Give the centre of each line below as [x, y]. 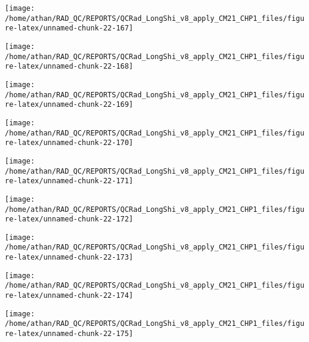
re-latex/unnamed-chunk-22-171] [69, 181]
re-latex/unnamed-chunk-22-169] [69, 105]
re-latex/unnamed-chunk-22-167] [69, 28]
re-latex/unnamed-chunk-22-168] [69, 67]
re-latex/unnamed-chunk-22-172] [69, 219]
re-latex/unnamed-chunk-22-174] [69, 296]
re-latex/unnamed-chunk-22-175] [69, 334]
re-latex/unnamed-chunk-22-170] [69, 143]
